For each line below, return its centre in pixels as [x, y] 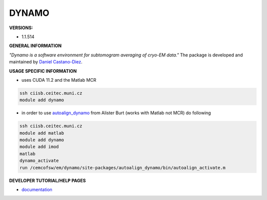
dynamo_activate [39, 161]
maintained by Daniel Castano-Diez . [46, 62]
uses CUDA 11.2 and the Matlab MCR [59, 80]
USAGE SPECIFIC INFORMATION [43, 71]
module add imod [39, 147]
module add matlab [42, 133]
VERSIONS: [21, 28]
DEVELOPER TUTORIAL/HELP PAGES [47, 180]
